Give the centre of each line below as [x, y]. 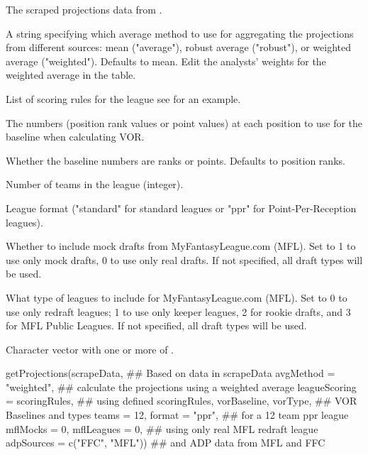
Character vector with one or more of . [90, 349]
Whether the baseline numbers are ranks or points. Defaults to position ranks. [175, 160]
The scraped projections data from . [84, 9]
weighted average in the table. [71, 75]
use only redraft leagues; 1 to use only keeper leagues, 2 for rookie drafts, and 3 [178, 311]
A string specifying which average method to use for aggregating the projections [180, 33]
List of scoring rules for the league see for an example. [123, 98]
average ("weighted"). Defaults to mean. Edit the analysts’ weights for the [166, 61]
